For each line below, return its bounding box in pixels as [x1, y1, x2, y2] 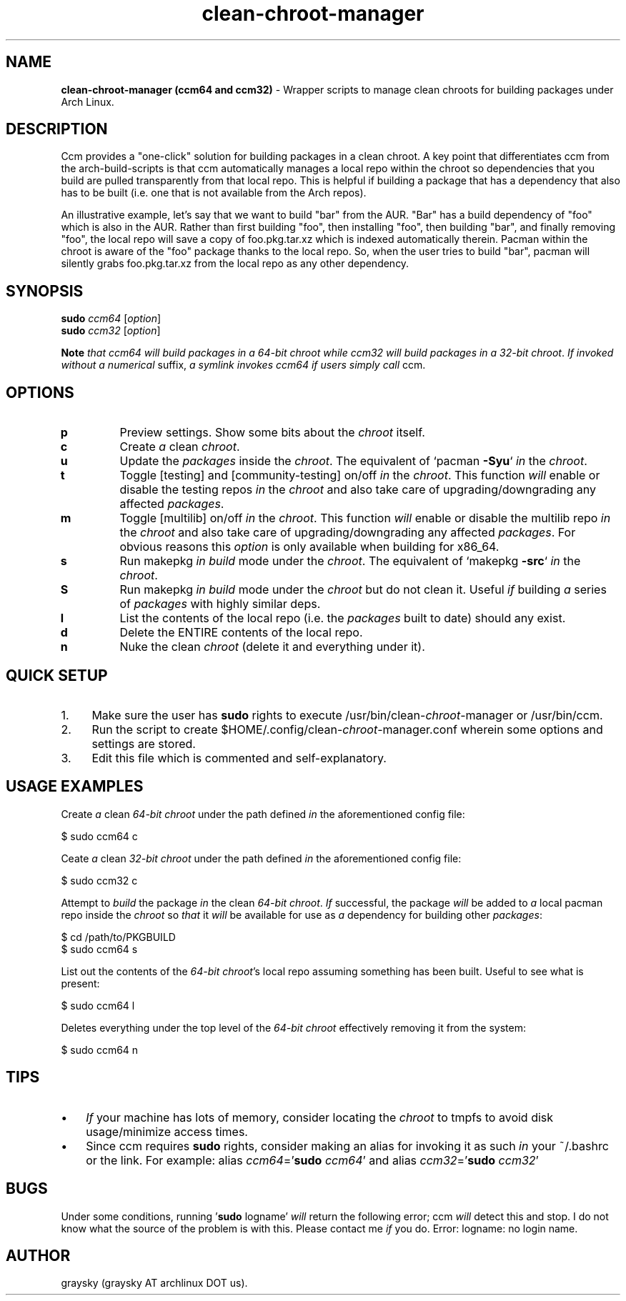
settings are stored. [91, 736, 196, 751]
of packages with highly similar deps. [119, 597, 321, 612]
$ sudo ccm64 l [61, 999, 135, 1012]
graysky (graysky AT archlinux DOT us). [61, 1277, 248, 1290]
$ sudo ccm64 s [61, 942, 138, 955]
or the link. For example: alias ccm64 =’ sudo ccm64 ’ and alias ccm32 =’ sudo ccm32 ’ [86, 1152, 539, 1167]
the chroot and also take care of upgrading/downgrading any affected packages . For [119, 525, 576, 540]
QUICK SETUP [6, 666, 108, 684]
